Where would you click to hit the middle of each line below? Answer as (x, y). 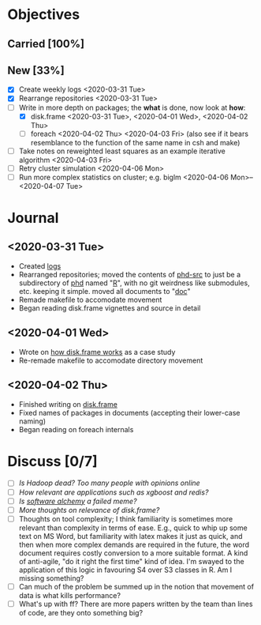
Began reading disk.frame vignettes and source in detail (110, 308)
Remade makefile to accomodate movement (90, 299)
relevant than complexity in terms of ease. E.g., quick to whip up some (133, 528)
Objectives (44, 15)
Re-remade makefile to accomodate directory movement (111, 360)
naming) (32, 421)
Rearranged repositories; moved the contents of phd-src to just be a (130, 274)
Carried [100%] (46, 44)
